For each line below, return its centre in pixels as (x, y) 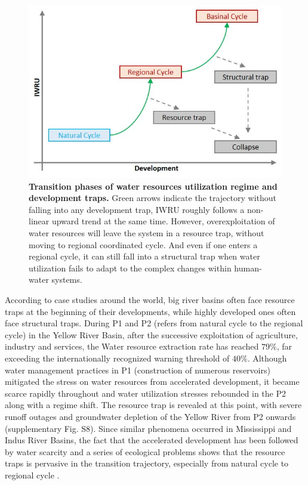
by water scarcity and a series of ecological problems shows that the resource (145, 451)
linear (39, 221)
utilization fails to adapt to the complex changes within (130, 268)
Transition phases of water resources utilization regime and (153, 186)
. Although (267, 358)
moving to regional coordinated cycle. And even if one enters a (143, 244)
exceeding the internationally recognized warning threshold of (117, 358)
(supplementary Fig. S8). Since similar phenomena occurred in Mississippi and (148, 428)
